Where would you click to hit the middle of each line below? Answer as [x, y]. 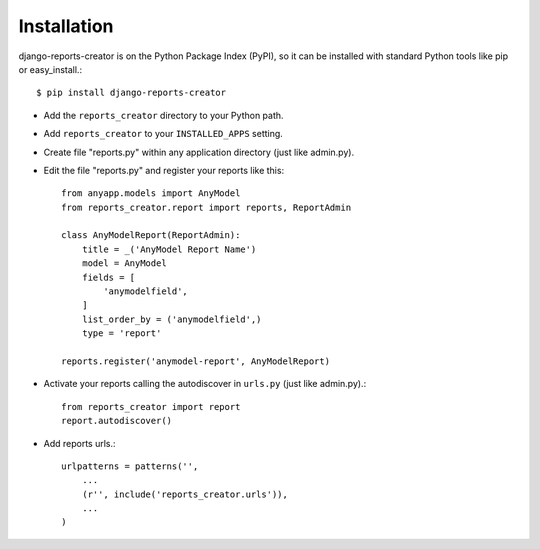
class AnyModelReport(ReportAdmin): [151, 235]
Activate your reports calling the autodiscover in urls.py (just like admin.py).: [205, 384]
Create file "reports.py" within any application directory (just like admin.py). [199, 152]
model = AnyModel [124, 263]
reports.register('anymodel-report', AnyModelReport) [195, 361]
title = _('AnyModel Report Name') [169, 249]
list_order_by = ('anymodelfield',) [171, 319]
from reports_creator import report [151, 406]
